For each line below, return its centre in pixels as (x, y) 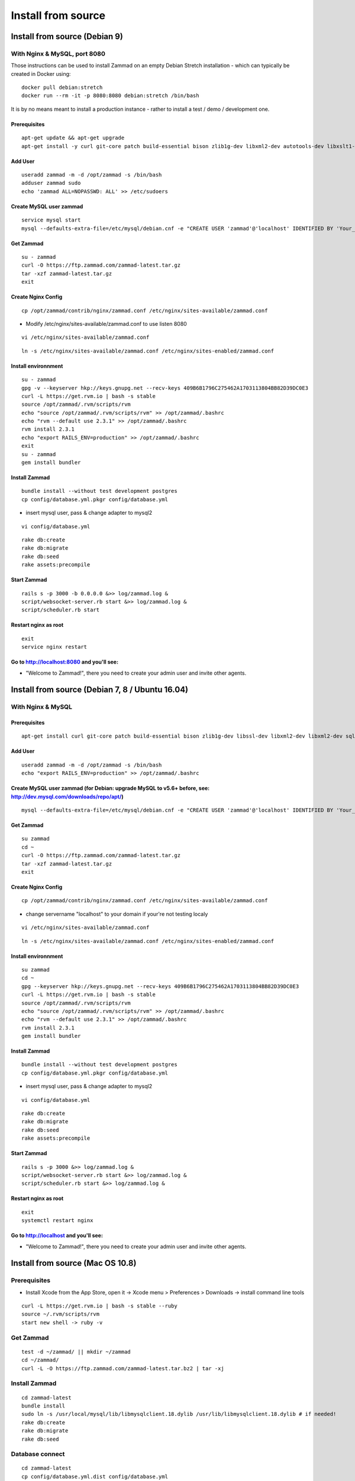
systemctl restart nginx (57, 1221)
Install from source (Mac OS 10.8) (74, 1263)
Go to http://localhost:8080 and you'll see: (64, 662)
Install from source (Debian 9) (67, 36)
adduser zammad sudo (51, 183)
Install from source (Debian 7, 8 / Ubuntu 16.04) (100, 690)
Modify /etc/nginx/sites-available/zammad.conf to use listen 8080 (106, 323)
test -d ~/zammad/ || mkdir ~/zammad (76, 1352)
